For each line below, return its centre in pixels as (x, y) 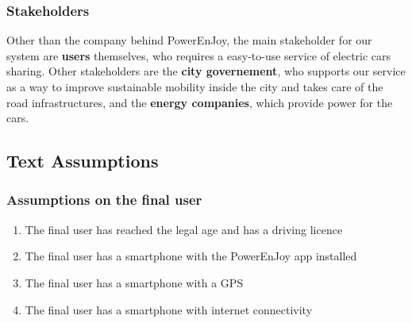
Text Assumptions (83, 161)
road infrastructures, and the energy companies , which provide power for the (200, 102)
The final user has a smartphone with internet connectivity (169, 309)
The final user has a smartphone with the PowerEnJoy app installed (191, 256)
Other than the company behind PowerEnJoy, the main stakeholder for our (189, 40)
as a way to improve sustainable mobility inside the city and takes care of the (195, 87)
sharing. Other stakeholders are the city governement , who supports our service (206, 71)
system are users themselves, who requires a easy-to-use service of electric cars (199, 55)
